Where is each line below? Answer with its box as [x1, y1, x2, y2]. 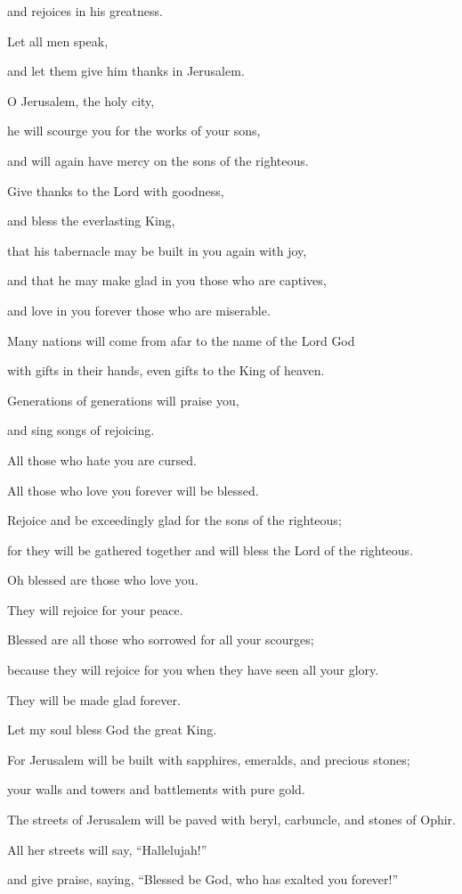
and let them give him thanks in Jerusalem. [7, 62, 245, 80]
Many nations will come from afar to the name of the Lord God [7, 331, 355, 349]
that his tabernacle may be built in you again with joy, [7, 241, 307, 259]
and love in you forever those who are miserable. [7, 300, 271, 319]
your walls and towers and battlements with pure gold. [7, 780, 305, 799]
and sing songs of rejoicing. [7, 421, 155, 439]
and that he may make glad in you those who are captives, [7, 271, 327, 290]
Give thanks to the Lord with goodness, [7, 181, 224, 200]
